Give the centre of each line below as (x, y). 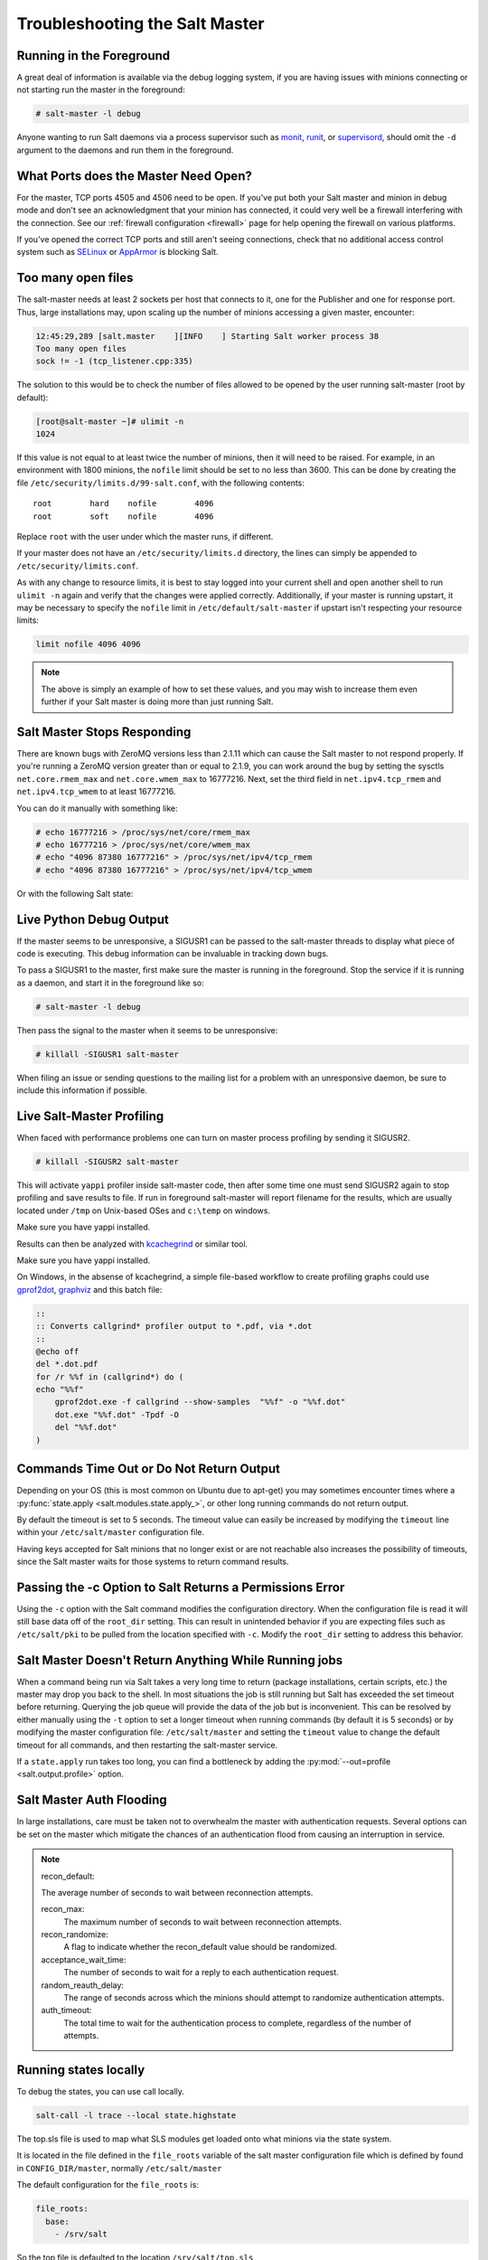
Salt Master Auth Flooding (92, 1800)
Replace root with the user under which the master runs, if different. (145, 537)
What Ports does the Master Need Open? (134, 176)
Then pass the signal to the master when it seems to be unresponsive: (147, 1030)
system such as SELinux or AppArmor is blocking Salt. (117, 252)
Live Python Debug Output (93, 919)
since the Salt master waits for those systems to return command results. (153, 1562)
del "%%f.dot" (86, 1427)
